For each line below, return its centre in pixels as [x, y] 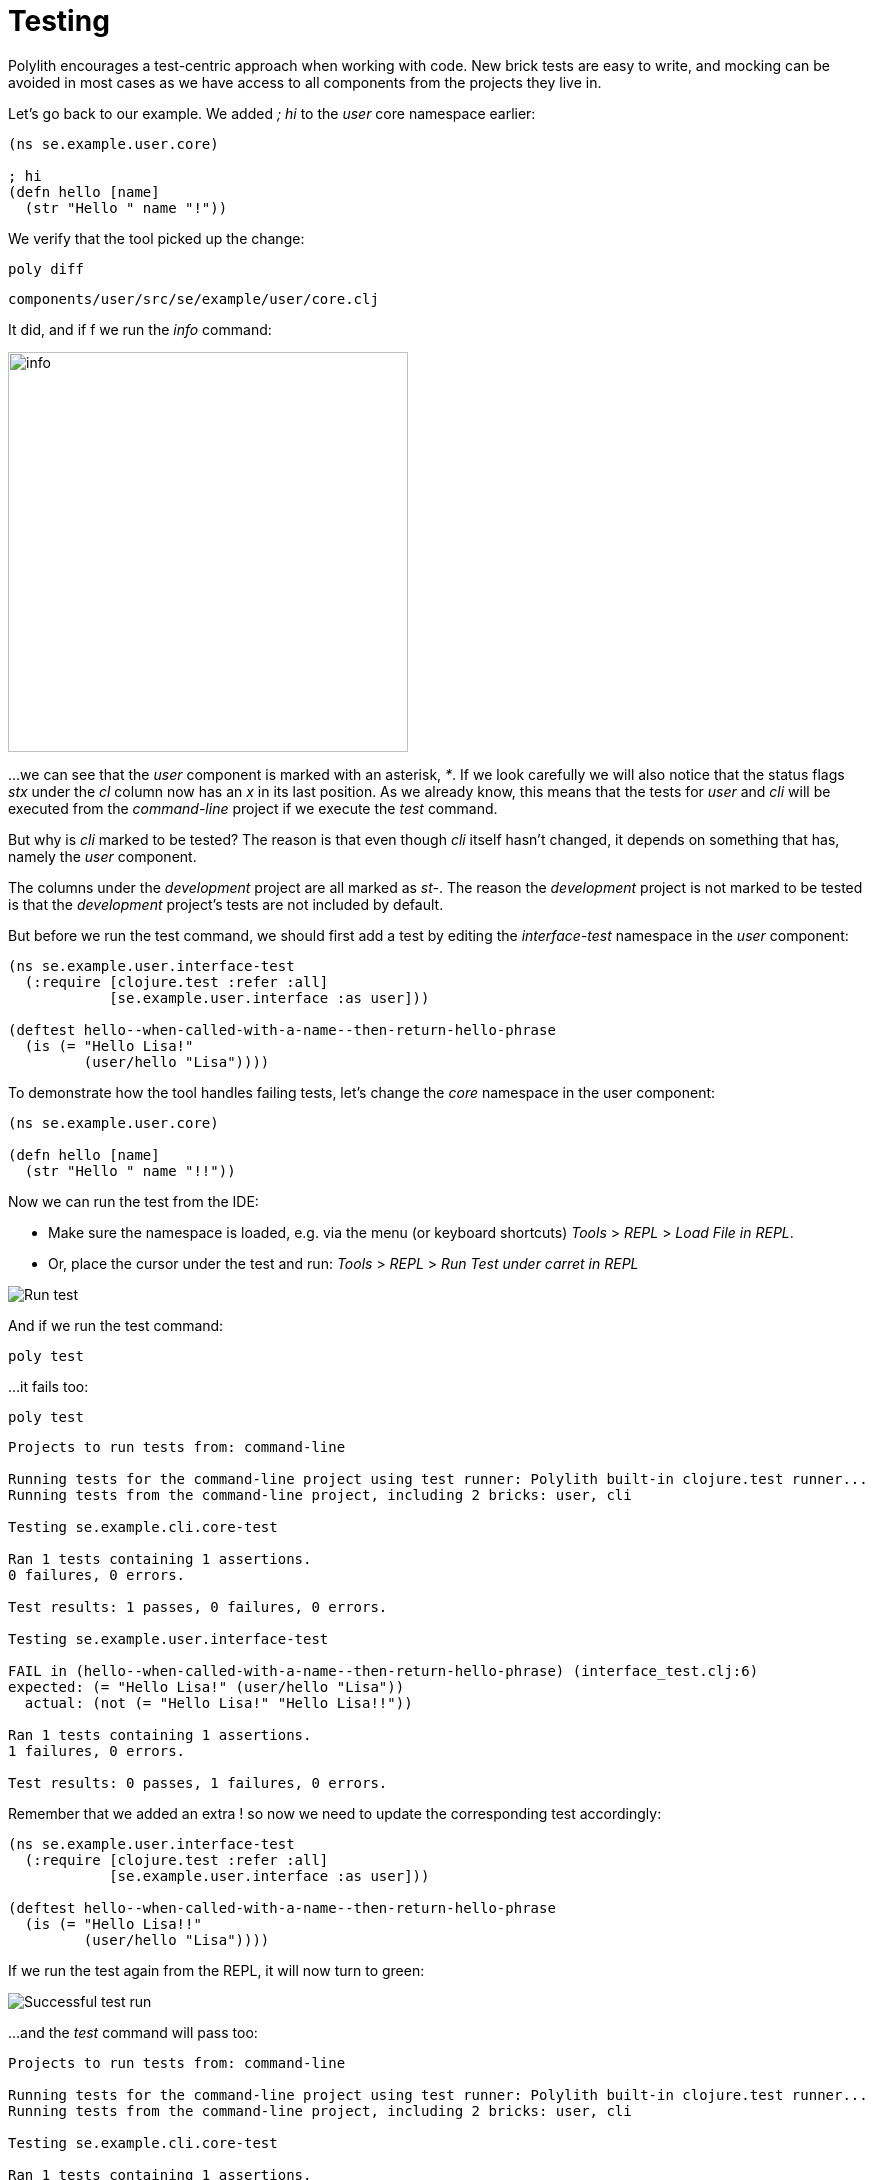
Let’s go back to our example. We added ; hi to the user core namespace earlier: [272, 113]
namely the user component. [102, 856]
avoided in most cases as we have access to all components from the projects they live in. [305, 82]
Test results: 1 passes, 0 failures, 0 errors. [198, 1606]
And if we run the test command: [116, 1325]
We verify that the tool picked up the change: [156, 238]
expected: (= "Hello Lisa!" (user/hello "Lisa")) [206, 1686]
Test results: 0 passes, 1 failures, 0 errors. [198, 1782]
